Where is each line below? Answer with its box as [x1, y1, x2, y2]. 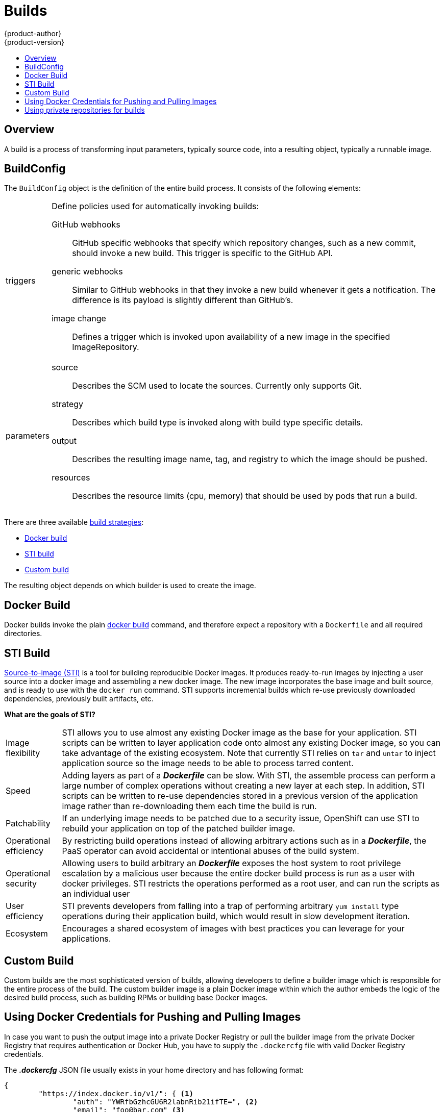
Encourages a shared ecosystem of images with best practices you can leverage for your [62, 923, 405, 934]
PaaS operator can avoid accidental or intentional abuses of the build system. [62, 846, 359, 856]
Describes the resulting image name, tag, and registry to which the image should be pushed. [72, 454, 428, 465]
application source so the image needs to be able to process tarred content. [62, 758, 354, 769]
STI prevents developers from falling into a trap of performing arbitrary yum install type [62, 901, 399, 912]
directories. [4, 629, 42, 638]
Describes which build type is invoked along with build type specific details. [72, 417, 363, 428]
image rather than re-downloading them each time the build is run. [62, 801, 317, 812]
